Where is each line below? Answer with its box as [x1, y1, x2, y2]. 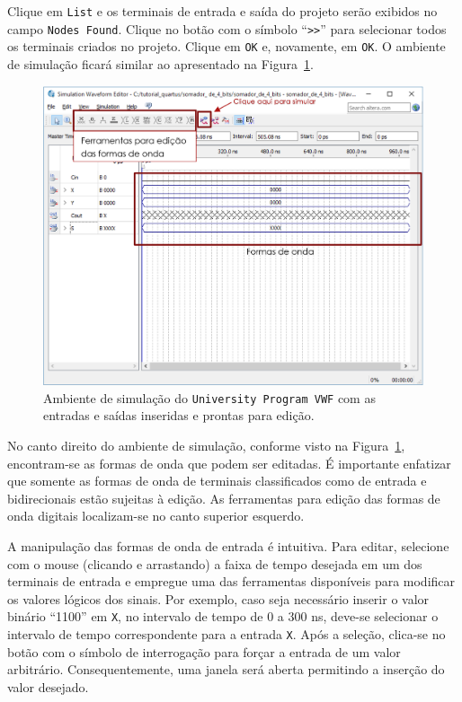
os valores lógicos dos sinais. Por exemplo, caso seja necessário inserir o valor [7, 589, 430, 608]
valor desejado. [7, 677, 89, 696]
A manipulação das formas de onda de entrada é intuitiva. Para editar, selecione [7, 537, 449, 556]
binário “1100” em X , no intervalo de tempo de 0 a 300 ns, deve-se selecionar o [7, 607, 439, 626]
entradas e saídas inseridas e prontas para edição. [43, 406, 315, 425]
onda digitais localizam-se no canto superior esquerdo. [7, 506, 305, 525]
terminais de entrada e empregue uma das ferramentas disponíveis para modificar [7, 572, 456, 591]
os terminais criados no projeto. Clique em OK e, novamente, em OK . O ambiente [7, 37, 446, 56]
